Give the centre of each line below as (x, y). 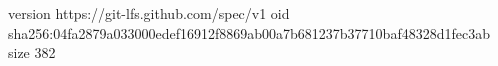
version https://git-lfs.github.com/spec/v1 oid (149, 13)
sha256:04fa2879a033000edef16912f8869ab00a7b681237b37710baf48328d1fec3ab (249, 32)
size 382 (32, 52)
